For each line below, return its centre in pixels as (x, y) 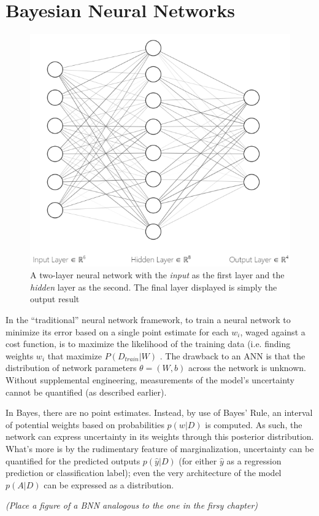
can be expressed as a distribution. (109, 484)
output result (55, 299)
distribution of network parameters (71, 368)
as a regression (254, 460)
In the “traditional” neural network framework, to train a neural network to (148, 320)
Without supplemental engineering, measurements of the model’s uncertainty (150, 379)
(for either (198, 460)
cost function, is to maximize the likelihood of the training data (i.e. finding (148, 344)
